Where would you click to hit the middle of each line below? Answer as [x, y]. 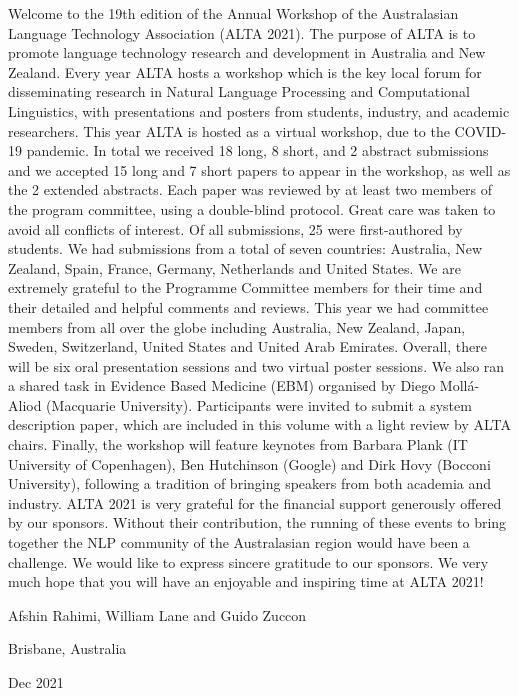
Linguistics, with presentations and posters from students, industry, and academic [259, 110]
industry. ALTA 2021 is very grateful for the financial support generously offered [255, 502]
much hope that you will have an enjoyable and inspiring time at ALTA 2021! [246, 581]
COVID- [480, 130]
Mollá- [459, 385]
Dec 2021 [36, 682]
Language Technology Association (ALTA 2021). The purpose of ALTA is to [242, 32]
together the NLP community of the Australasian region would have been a [239, 542]
